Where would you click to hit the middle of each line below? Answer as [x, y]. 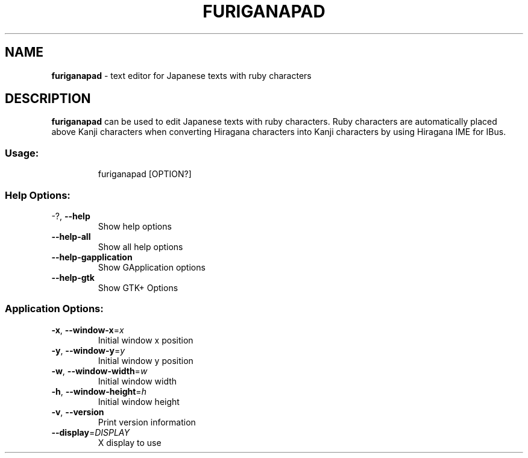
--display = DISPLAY [90, 432]
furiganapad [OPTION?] [145, 174]
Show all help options [140, 246]
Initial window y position [146, 360]
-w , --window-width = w [99, 371]
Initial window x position [146, 340]
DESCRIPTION [48, 99]
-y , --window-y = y [88, 350]
